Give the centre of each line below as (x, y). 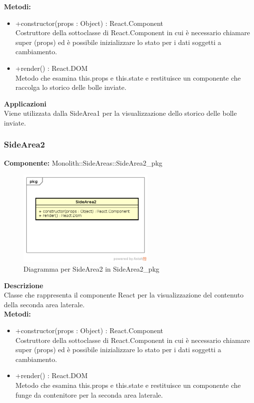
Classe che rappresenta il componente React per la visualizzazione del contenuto (124, 295)
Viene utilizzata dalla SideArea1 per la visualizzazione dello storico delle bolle (120, 113)
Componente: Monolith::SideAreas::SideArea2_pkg (83, 162)
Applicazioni (25, 103)
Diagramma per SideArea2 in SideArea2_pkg (92, 268)
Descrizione (24, 285)
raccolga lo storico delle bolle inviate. (71, 87)
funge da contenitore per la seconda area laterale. (89, 394)
